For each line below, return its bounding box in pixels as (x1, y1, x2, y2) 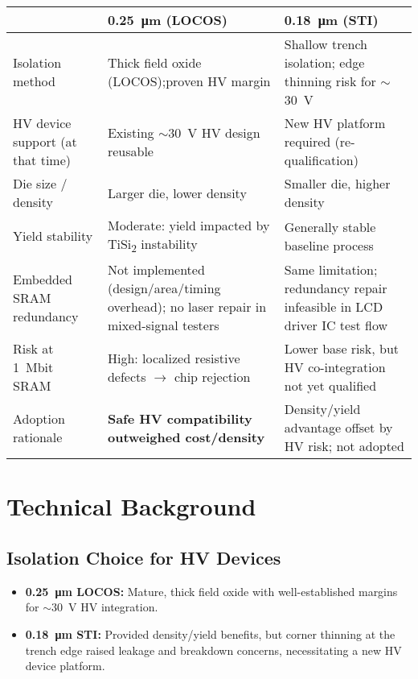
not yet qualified (284, 376, 377, 395)
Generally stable (284, 217, 376, 236)
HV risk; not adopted (284, 437, 404, 456)
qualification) (284, 151, 359, 169)
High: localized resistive (107, 348, 240, 367)
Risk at (13, 339, 54, 358)
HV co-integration (284, 358, 386, 377)
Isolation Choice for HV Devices (6, 544, 281, 569)
